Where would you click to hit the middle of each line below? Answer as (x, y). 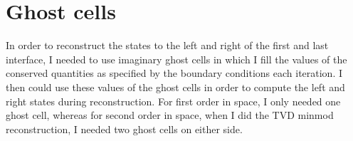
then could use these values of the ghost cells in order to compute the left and (175, 87)
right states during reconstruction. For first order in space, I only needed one (173, 101)
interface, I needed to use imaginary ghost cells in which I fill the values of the (176, 59)
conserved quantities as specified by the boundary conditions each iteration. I (174, 73)
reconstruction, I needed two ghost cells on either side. (124, 129)
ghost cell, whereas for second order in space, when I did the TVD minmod (170, 115)
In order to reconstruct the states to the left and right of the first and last (167, 45)
